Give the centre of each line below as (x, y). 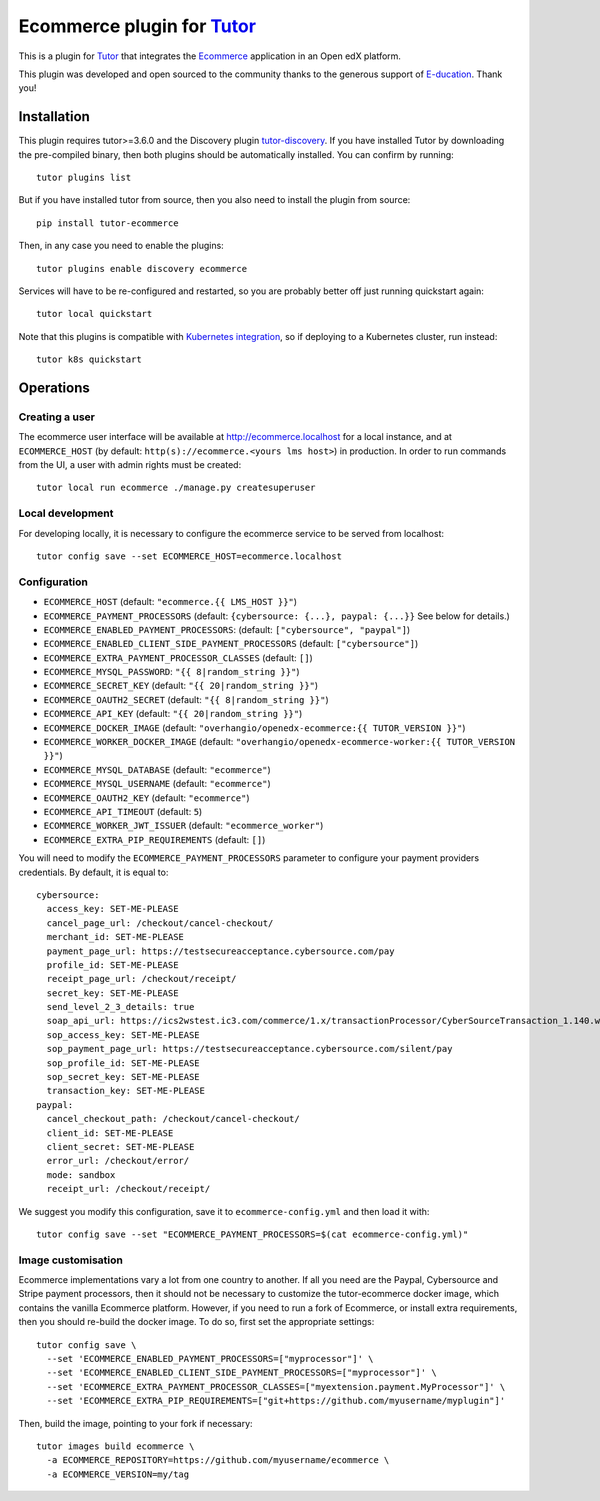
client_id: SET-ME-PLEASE (110, 1133)
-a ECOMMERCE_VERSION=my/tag (118, 1474)
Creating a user (56, 417)
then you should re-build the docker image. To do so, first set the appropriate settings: (196, 1322)
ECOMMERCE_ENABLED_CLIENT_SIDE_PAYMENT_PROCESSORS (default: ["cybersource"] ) (231, 644)
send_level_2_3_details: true (120, 1007)
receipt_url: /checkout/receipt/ (128, 1189)
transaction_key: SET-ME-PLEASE (125, 1091)
